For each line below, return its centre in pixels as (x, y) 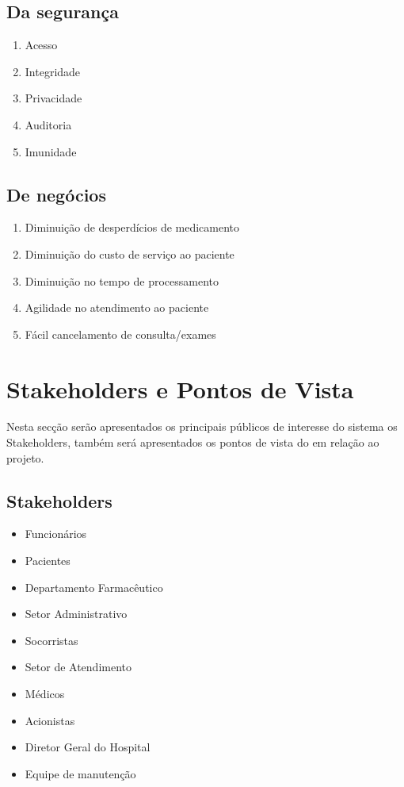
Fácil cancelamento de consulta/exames (120, 334)
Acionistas (50, 720)
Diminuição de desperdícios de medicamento (132, 227)
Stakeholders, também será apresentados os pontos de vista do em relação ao (193, 442)
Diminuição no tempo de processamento (122, 280)
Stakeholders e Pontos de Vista (180, 388)
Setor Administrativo (76, 614)
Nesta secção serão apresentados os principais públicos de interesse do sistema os (202, 426)
